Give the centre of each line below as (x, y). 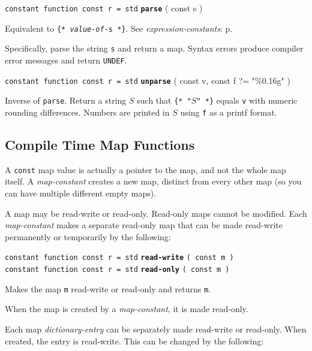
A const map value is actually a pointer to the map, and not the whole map (145, 169)
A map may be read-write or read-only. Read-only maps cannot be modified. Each (156, 213)
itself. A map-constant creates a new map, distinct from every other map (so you (153, 181)
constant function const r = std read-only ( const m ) (117, 270)
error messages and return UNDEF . (66, 60)
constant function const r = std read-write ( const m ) (119, 258)
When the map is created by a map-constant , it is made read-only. (127, 309)
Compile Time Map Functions (100, 144)
